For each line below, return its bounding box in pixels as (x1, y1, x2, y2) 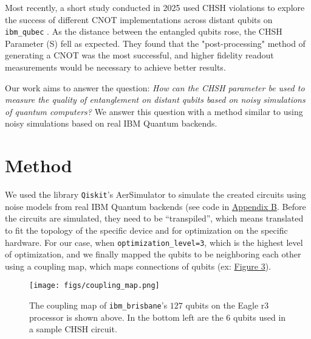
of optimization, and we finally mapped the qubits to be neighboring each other (5, 248, 301, 260)
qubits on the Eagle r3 (185, 299, 269, 312)
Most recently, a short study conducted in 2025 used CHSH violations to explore (5, 1, 305, 13)
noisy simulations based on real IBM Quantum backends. (5, 117, 217, 130)
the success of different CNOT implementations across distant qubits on (5, 13, 273, 26)
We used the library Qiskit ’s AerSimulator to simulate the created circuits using (5, 188, 306, 201)
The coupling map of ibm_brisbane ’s (29, 299, 168, 312)
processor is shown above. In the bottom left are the (29, 310, 224, 323)
